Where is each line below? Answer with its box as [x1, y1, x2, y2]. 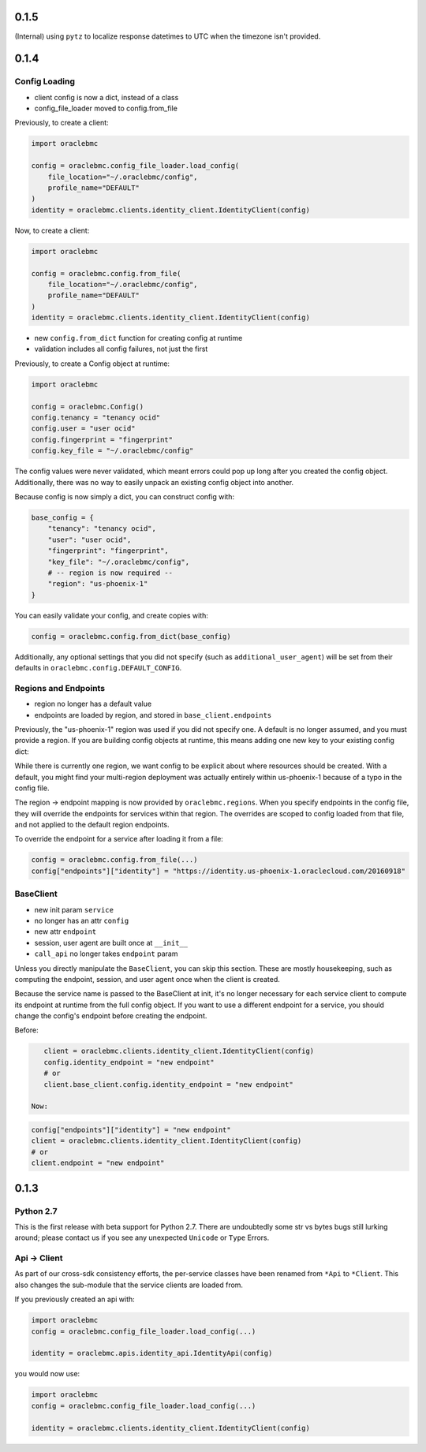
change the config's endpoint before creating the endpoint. [14, 1011, 207, 1021]
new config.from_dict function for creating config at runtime [34, 334, 243, 343]
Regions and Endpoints [14, 682, 106, 693]
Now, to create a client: [14, 226, 90, 235]
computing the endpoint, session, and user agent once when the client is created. [14, 974, 280, 984]
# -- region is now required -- [47, 568, 174, 577]
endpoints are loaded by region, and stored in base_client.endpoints [34, 710, 272, 719]
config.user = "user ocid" [31, 424, 136, 433]
